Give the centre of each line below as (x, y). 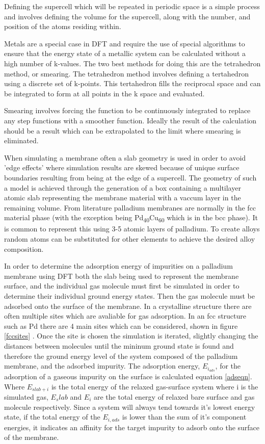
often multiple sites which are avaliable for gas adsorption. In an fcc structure (125, 316)
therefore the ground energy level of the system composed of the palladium (121, 356)
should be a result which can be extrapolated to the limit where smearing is (123, 130)
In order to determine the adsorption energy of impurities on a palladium (118, 266)
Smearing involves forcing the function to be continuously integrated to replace (127, 110)
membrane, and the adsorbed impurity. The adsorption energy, (102, 366)
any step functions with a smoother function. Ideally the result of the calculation (130, 120)
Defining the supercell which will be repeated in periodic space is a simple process (132, 6)
